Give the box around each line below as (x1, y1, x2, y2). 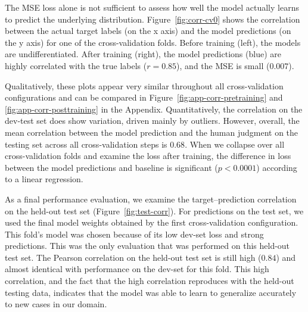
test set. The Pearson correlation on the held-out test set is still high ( (5, 251, 262, 263)
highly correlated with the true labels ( (5, 59, 147, 71)
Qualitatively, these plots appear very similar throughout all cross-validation (5, 79, 284, 92)
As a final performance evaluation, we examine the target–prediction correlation (5, 192, 297, 205)
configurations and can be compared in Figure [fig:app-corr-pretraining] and (5, 91, 283, 104)
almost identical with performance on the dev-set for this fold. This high (5, 263, 269, 275)
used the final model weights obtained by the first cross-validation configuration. (5, 216, 298, 229)
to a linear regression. (5, 173, 83, 185)
